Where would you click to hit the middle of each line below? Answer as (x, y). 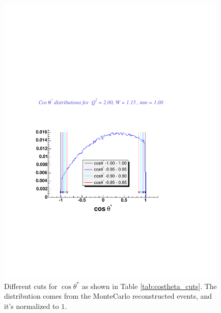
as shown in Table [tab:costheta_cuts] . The (149, 286)
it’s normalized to (32, 306)
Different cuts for (31, 286)
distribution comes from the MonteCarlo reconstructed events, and (108, 296)
